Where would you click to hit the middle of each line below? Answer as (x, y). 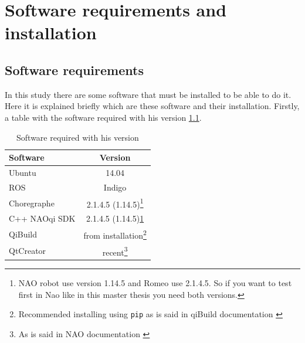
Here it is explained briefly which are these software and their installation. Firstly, (152, 106)
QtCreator (28, 251)
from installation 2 (115, 234)
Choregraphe (32, 203)
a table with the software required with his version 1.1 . (103, 117)
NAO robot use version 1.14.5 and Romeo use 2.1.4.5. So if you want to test (155, 283)
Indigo (115, 187)
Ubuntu (23, 172)
